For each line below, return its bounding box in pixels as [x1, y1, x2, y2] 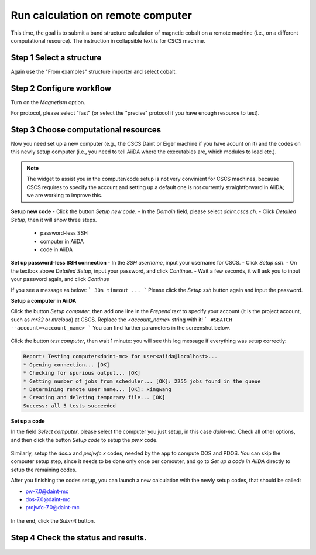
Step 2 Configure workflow [11, 83, 111, 93]
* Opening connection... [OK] [23, 361, 110, 368]
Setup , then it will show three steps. [11, 216, 97, 223]
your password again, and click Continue [11, 276, 109, 283]
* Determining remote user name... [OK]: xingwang [23, 386, 172, 393]
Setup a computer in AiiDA [11, 297, 77, 304]
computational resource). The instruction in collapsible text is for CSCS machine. [11, 37, 205, 44]
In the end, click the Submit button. [11, 517, 95, 524]
